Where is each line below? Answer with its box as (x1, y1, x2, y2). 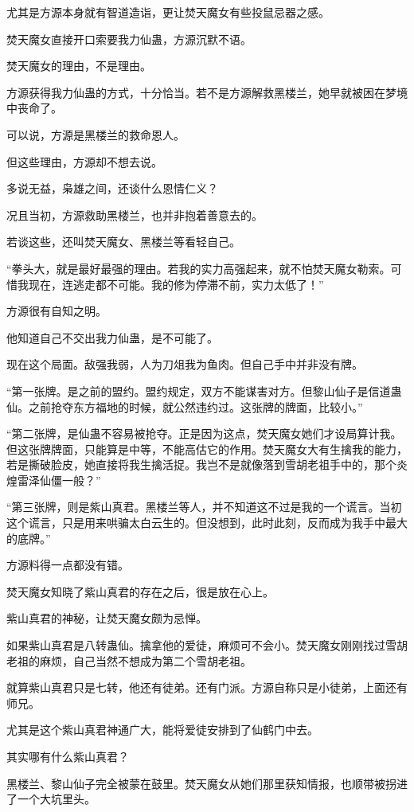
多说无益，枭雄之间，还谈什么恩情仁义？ (6, 180, 218, 197)
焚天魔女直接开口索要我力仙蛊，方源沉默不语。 (6, 30, 252, 47)
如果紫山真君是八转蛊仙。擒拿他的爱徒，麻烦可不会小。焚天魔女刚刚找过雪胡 (6, 637, 408, 654)
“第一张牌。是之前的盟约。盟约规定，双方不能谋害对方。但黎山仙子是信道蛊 (6, 382, 402, 399)
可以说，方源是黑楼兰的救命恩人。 (6, 126, 185, 142)
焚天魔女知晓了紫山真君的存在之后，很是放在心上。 (6, 583, 274, 599)
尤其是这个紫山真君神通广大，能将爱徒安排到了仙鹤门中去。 (6, 721, 318, 738)
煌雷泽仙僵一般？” (6, 471, 101, 488)
